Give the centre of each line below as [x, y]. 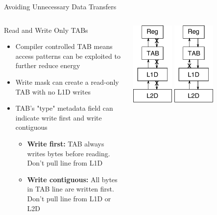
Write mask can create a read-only [67, 82]
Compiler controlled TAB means [64, 46]
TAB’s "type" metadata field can [64, 108]
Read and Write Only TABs [46, 30]
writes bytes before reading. [69, 153]
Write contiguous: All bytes [72, 179]
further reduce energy [48, 65]
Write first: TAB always [66, 143]
